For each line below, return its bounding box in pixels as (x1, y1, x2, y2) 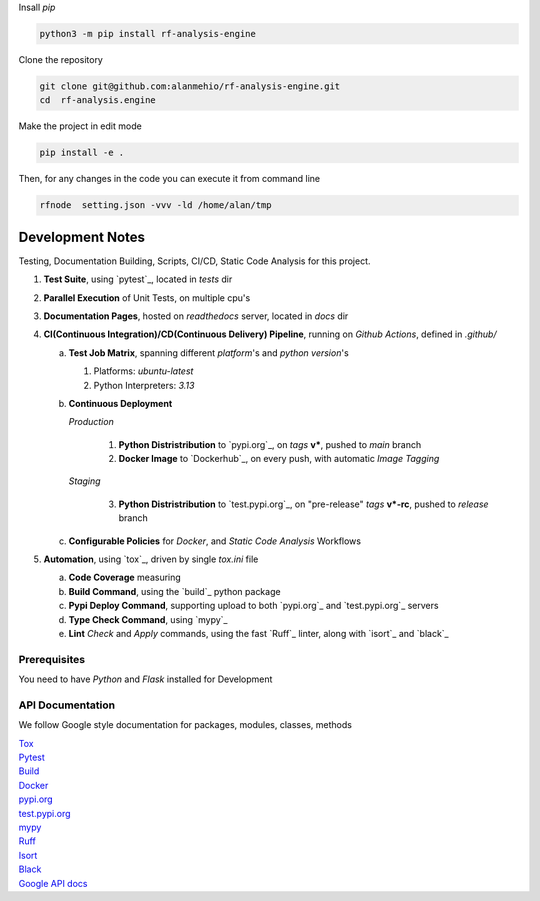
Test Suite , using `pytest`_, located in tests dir (43, 273, 233, 285)
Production (68, 416, 114, 428)
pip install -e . (39, 147, 125, 159)
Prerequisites (18, 652, 85, 666)
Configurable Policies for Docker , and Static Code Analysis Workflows (68, 535, 362, 547)
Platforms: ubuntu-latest (93, 365, 194, 377)
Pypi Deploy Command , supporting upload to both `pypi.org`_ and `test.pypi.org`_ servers (68, 600, 439, 612)
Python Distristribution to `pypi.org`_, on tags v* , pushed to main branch (118, 438, 422, 450)
